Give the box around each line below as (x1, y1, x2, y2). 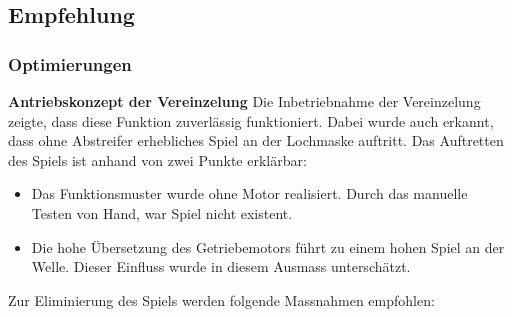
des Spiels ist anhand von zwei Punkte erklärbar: (8, 149, 307, 170)
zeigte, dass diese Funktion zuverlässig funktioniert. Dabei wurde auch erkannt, (8, 110, 494, 131)
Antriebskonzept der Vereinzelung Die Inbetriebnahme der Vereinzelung (8, 91, 481, 111)
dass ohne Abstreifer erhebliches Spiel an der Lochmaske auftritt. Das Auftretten (8, 130, 504, 151)
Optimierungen (8, 51, 132, 76)
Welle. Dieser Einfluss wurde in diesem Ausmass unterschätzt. (31, 256, 411, 277)
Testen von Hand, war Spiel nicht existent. (31, 202, 293, 223)
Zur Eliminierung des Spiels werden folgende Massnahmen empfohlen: (8, 289, 435, 310)
